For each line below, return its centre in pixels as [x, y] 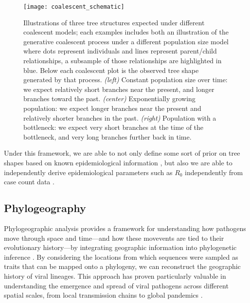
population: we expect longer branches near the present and [112, 108]
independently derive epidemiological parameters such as [88, 172]
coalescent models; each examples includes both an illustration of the [126, 32]
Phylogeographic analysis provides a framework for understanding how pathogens [125, 228]
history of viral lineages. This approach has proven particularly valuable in [115, 276]
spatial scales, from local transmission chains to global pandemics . [103, 295]
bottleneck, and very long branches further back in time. [107, 136]
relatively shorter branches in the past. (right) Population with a [120, 117]
